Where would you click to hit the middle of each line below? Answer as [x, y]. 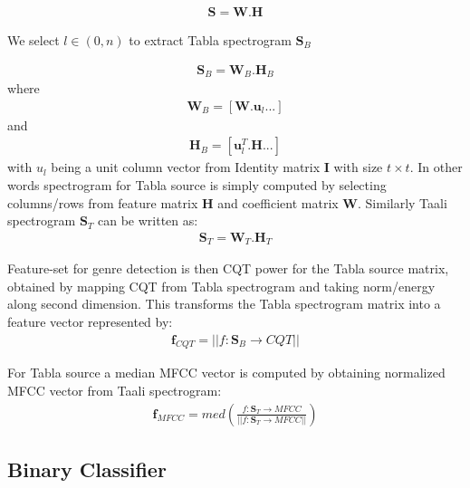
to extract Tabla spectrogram [210, 40]
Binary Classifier [87, 469]
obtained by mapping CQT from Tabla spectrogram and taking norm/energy [221, 286]
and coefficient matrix [278, 202]
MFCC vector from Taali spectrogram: [115, 391]
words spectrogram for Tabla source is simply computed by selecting [197, 184]
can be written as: [148, 220]
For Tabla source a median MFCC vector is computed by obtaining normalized [226, 373]
